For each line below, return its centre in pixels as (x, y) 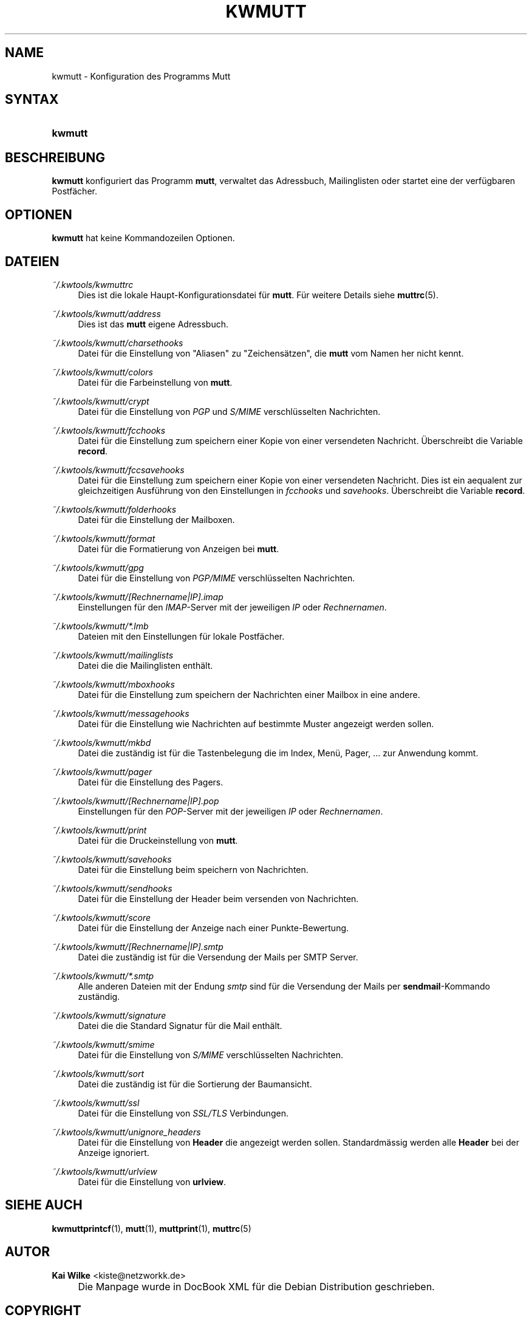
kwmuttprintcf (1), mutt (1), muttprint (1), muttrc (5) (152, 1228)
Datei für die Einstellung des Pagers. (151, 782)
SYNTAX (32, 100)
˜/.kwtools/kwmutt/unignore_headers (126, 1132)
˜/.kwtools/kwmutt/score (101, 917)
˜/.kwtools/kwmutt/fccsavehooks (118, 470)
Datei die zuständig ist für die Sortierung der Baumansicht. (195, 1084)
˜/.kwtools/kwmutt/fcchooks (109, 430)
